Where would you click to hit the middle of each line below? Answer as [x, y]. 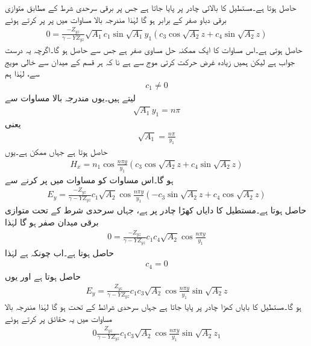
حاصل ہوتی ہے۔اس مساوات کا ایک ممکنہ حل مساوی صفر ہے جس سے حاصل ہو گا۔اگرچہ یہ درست [154, 50]
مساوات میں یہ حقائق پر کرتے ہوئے [58, 318]
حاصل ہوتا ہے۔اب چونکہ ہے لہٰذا [59, 252]
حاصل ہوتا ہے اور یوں [43, 276]
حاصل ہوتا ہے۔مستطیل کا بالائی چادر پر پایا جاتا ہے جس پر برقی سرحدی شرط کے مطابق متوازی [151, 7]
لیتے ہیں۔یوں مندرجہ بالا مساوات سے [71, 97]
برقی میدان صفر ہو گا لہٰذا [52, 222]
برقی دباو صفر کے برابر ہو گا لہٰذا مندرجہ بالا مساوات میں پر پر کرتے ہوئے [116, 19]
